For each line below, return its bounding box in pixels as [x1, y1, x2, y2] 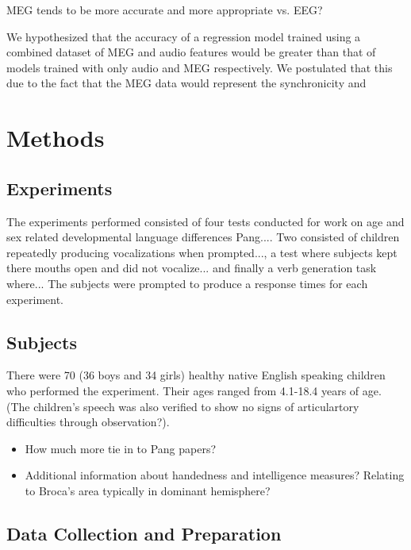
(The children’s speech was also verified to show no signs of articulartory [6, 398, 359, 414]
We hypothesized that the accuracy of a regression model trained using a [6, 28, 361, 44]
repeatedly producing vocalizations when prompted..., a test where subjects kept [6, 244, 398, 260]
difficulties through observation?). [6, 413, 170, 430]
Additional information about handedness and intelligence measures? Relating [25, 467, 405, 483]
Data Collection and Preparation [6, 521, 282, 545]
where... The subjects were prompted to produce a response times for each [6, 275, 368, 291]
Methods [6, 121, 105, 154]
